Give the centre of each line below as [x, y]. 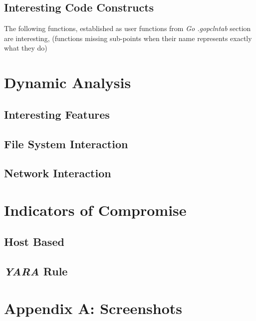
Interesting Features [57, 114]
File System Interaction [66, 143]
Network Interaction [58, 173]
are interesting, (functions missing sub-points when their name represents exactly [128, 38]
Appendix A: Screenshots [93, 308]
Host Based [34, 242]
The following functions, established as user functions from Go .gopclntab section [128, 28]
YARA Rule [36, 271]
